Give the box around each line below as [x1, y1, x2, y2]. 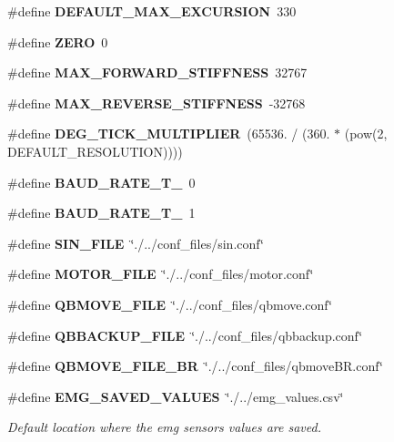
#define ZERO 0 [7, 32, 108, 51]
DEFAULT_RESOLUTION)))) [7, 141, 183, 160]
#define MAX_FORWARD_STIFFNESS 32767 [7, 63, 308, 82]
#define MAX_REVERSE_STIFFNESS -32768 [7, 93, 306, 112]
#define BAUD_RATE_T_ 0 [7, 172, 196, 191]
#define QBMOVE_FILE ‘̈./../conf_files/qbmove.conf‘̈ [7, 294, 332, 314]
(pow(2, [344, 124, 388, 143]
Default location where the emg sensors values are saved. [7, 417, 321, 437]
